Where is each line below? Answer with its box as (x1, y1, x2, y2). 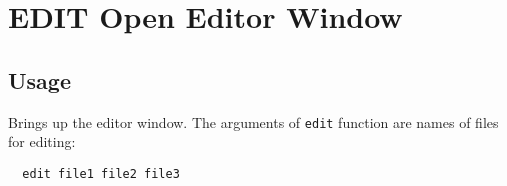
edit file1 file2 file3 (22, 166, 180, 181)
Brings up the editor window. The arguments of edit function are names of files (8, 111, 499, 132)
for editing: (8, 131, 76, 152)
